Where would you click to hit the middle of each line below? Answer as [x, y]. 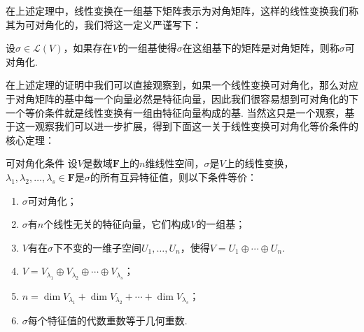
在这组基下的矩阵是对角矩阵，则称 [261, 48]
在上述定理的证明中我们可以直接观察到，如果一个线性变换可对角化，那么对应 [182, 85]
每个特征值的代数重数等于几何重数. [107, 320]
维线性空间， [175, 163]
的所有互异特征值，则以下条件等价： [173, 176]
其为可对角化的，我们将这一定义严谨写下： [104, 24]
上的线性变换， [259, 163]
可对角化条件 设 [42, 163]
